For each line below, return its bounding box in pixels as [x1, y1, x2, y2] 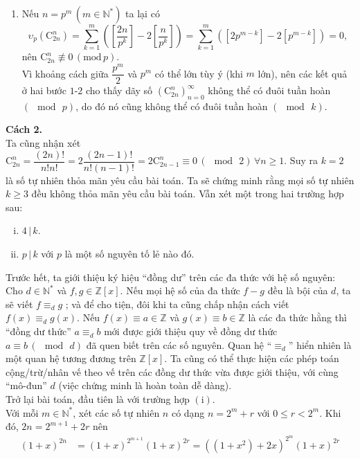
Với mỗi [6, 405, 39, 420]
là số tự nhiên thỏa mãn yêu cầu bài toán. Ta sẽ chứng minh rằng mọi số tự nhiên [6, 172, 354, 187]
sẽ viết [6, 296, 33, 311]
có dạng [171, 405, 205, 420]
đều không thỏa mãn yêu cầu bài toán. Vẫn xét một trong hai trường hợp [31, 186, 344, 201]
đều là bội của [267, 283, 328, 298]
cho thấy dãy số [85, 83, 153, 98]
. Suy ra [284, 153, 318, 168]
